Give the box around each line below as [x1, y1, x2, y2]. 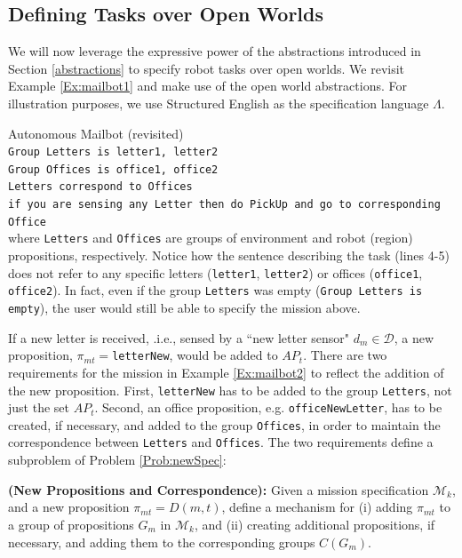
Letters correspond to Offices [8, 180, 193, 194]
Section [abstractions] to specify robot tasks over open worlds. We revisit [8, 59, 405, 77]
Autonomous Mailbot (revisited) [8, 124, 184, 142]
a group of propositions [8, 514, 134, 533]
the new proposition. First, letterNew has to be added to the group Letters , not [8, 380, 452, 399]
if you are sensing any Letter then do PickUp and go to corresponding [8, 198, 441, 211]
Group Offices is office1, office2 [8, 163, 219, 176]
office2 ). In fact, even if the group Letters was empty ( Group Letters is [8, 281, 423, 299]
